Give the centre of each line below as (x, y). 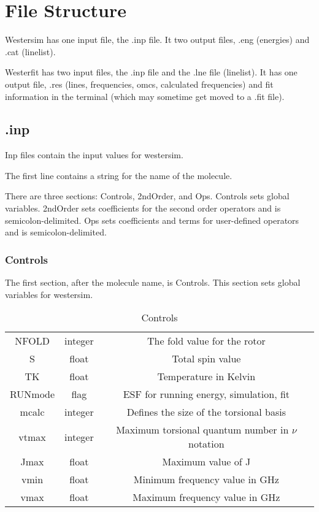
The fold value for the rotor (206, 341)
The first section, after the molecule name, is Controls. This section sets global (153, 282)
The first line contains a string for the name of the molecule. (119, 175)
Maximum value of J (206, 462)
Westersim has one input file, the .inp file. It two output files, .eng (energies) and (157, 40)
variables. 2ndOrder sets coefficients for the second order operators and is (143, 208)
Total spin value (206, 359)
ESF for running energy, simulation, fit (206, 394)
